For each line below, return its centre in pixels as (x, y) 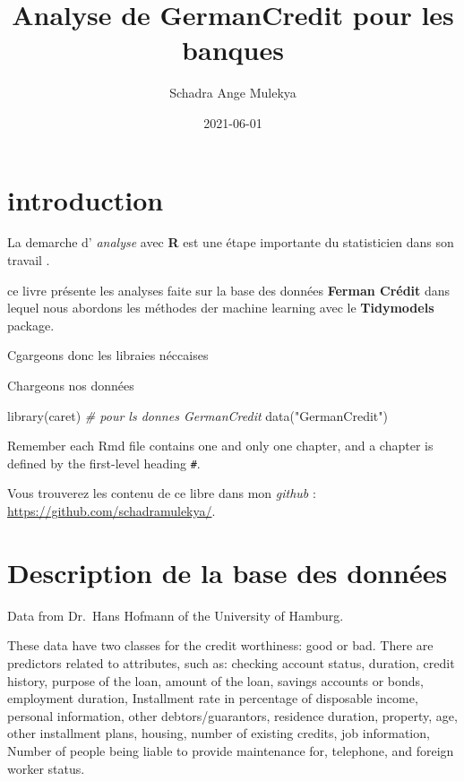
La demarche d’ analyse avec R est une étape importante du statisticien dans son (231, 242)
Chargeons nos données (71, 385)
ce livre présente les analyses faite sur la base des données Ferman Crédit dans (229, 290)
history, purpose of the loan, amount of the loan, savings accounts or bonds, (215, 680)
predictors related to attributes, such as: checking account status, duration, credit (231, 662)
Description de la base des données (228, 572)
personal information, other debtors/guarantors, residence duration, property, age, (232, 715)
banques (233, 50)
